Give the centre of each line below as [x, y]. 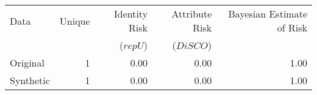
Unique [75, 21]
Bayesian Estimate [268, 14]
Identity [131, 14]
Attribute [192, 14]
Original [27, 63]
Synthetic [30, 80]
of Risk [292, 28]
